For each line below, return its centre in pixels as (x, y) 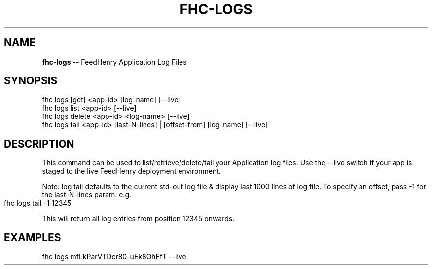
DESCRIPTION (39, 144)
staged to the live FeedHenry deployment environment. (131, 171)
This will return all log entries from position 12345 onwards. (138, 219)
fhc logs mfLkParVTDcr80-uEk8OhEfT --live (114, 257)
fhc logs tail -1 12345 (38, 203)
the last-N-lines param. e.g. (87, 195)
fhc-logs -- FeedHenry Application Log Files (114, 62)
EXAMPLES (33, 237)
